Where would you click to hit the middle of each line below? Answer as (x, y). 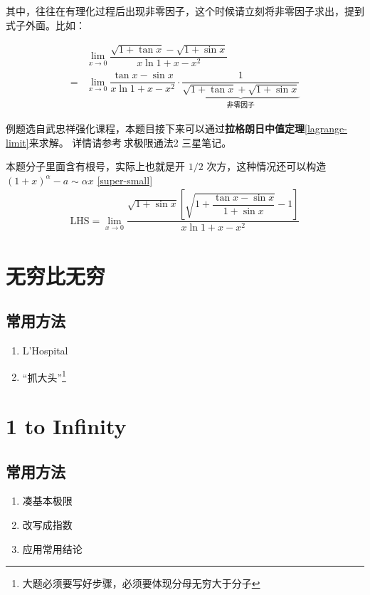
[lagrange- (326, 128)
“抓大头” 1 (44, 376)
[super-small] (125, 180)
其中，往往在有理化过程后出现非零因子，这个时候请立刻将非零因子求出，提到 (185, 11)
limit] (17, 142)
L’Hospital (45, 350)
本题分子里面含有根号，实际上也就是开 (95, 166)
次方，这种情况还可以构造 (266, 166)
